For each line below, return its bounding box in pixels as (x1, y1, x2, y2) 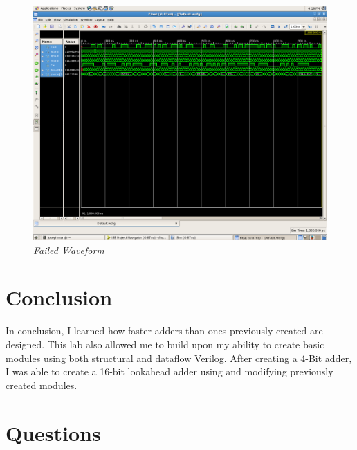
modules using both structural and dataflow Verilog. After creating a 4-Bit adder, (6, 350, 352, 365)
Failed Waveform (33, 242, 104, 257)
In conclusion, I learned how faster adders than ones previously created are (6, 323, 323, 338)
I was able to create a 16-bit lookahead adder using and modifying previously (6, 364, 333, 379)
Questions (6, 418, 101, 447)
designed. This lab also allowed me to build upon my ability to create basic (6, 337, 324, 352)
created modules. (6, 377, 77, 392)
